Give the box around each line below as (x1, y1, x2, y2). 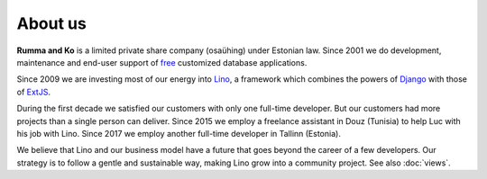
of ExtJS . (16, 86, 51, 97)
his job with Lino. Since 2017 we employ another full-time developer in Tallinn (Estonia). (16, 128, 342, 139)
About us (16, 13, 87, 33)
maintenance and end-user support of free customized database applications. (16, 57, 308, 67)
